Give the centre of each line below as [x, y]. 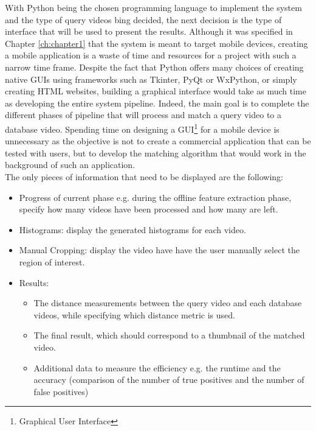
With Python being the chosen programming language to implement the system [153, 7]
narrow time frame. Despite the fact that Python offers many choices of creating [154, 67]
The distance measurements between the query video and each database [168, 303]
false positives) [61, 391]
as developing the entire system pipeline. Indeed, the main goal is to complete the [157, 103]
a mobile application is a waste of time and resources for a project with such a [151, 55]
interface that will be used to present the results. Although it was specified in [149, 31]
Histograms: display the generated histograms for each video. [132, 229]
